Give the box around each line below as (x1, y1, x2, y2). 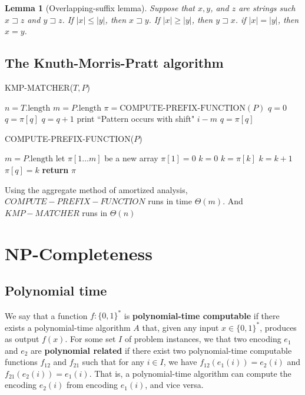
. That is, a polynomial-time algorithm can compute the (89, 367, 291, 379)
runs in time (148, 195, 192, 207)
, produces (260, 321, 297, 333)
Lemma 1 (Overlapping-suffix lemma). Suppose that (5, 2, 195, 14)
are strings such (238, 2, 296, 14)
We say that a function (5, 309, 88, 321)
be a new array (104, 152, 158, 164)
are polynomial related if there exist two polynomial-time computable (31, 344, 292, 356)
